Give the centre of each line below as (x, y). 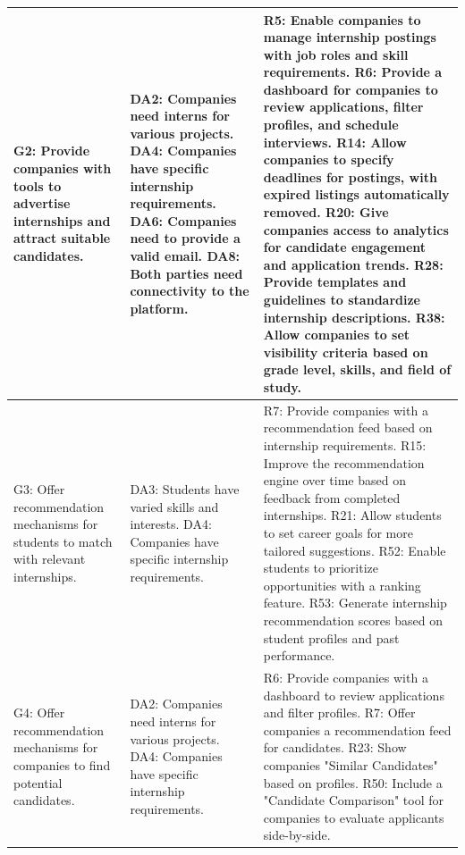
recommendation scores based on (353, 620)
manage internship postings (350, 37)
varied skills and (174, 506)
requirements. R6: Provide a (353, 72)
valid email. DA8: (185, 256)
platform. (159, 308)
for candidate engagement (345, 247)
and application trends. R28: (353, 264)
